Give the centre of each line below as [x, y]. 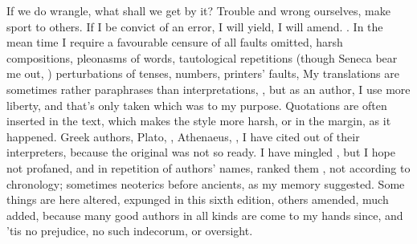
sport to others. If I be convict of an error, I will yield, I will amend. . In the [195, 26]
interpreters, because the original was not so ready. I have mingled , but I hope [201, 152]
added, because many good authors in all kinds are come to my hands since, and [205, 215]
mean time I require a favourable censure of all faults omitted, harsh [175, 42]
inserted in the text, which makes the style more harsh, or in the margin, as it [199, 121]
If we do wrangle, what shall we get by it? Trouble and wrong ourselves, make [198, 10]
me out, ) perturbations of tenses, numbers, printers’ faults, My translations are [203, 73]
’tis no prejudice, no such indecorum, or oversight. [130, 231]
